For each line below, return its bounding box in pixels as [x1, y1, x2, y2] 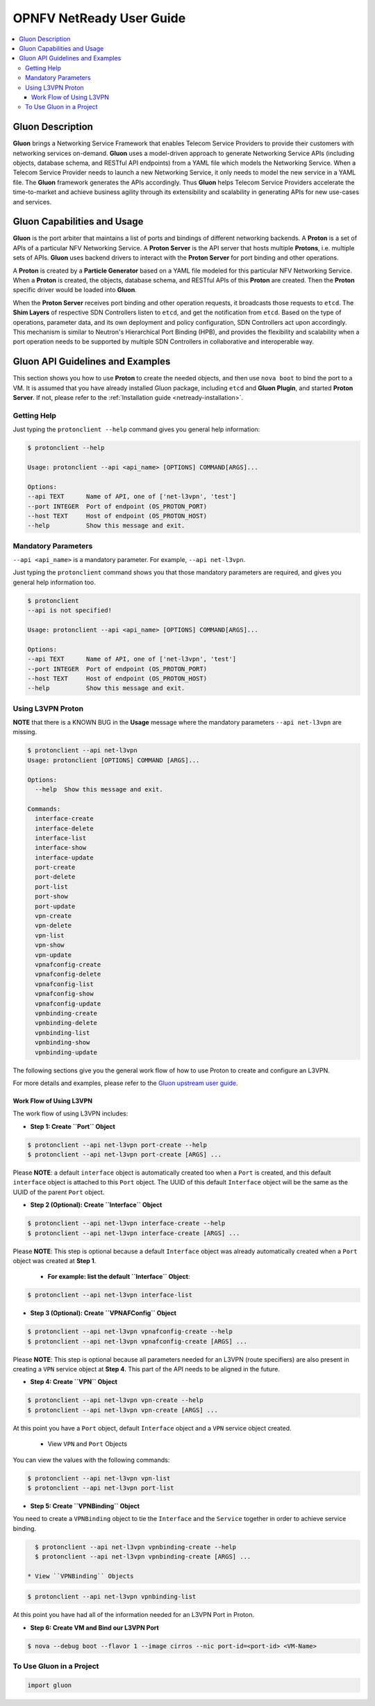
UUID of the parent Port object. [12, 1188, 105, 1196]
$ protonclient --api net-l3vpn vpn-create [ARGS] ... [27, 1406, 218, 1414]
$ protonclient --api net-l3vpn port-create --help [27, 1141, 208, 1149]
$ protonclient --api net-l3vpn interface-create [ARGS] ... [27, 1229, 240, 1237]
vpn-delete [35, 922, 72, 930]
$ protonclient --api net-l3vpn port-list [27, 1483, 174, 1492]
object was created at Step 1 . [12, 1256, 97, 1265]
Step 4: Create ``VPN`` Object [30, 1378, 118, 1386]
